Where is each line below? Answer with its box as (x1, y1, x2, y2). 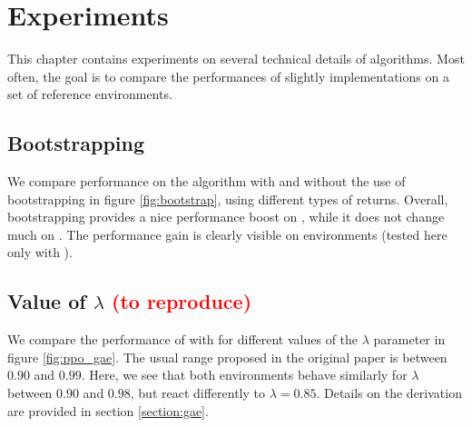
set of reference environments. (7, 84, 172, 104)
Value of (7, 287, 86, 315)
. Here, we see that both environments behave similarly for (81, 365, 408, 384)
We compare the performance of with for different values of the (7, 330, 359, 349)
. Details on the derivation (316, 383, 462, 402)
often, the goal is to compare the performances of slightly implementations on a (7, 66, 449, 85)
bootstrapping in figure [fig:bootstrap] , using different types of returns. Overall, (7, 189, 448, 208)
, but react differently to (130, 383, 266, 402)
